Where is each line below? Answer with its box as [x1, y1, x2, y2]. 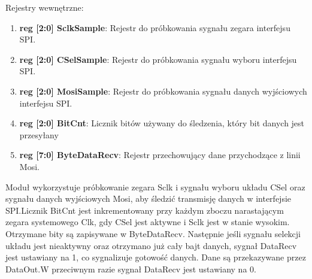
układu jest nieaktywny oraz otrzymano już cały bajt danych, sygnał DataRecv [5, 239, 297, 251]
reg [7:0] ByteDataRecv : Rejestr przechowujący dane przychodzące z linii [19, 148, 301, 161]
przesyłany [19, 128, 59, 141]
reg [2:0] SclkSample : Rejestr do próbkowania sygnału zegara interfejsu [19, 21, 290, 34]
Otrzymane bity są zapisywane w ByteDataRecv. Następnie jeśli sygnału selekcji [5, 227, 301, 239]
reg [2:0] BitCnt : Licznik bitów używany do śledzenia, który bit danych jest [19, 117, 305, 129]
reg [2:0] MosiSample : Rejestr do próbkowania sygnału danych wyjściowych [19, 84, 307, 97]
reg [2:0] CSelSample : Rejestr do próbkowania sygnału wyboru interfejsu [19, 53, 297, 65]
